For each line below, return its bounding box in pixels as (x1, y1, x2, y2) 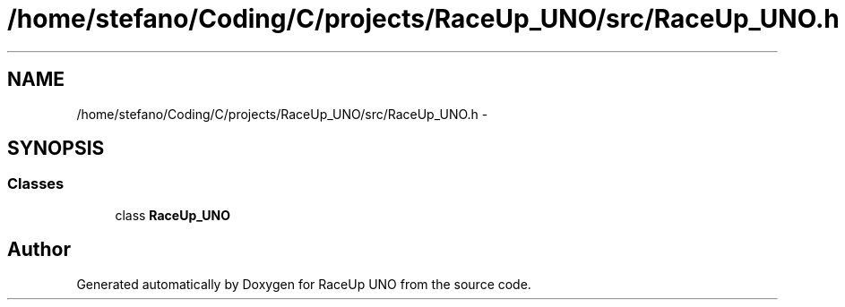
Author (7, 238, 71, 261)
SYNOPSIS (7, 137, 105, 160)
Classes (7, 175, 65, 193)
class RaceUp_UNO (115, 207, 231, 223)
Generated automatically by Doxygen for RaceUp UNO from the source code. (76, 276, 531, 292)
